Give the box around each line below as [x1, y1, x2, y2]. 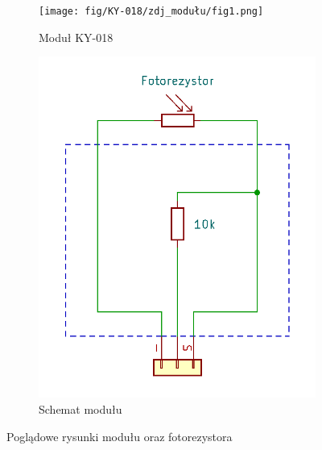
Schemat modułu [39, 400, 122, 417]
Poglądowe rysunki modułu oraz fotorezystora [6, 427, 233, 444]
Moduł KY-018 [39, 28, 114, 45]
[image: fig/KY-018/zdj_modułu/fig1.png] [39, 6, 264, 17]
